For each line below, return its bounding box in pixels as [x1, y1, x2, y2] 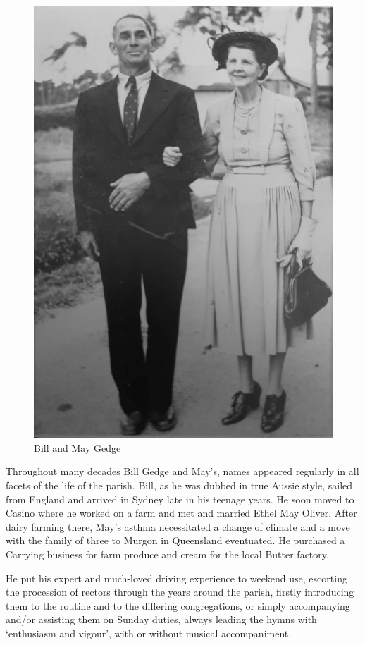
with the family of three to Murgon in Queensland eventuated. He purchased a [6, 533, 345, 548]
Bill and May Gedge [34, 440, 121, 455]
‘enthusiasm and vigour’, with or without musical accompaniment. [6, 625, 292, 640]
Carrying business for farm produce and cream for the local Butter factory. [6, 546, 329, 561]
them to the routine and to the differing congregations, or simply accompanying [6, 598, 350, 613]
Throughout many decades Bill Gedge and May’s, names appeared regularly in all [6, 464, 359, 479]
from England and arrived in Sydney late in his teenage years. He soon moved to [6, 491, 354, 506]
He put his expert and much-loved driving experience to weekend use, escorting [6, 570, 347, 585]
